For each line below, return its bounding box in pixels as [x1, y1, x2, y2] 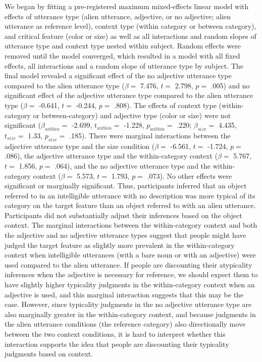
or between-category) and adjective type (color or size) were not [33, 110, 231, 120]
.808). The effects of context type [114, 99, 217, 110]
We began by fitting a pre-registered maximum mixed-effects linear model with [5, 1, 249, 11]
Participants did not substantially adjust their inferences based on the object [5, 210, 242, 220]
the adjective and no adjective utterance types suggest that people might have [5, 230, 246, 240]
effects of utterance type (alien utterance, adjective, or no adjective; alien [5, 11, 231, 21]
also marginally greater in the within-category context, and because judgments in [5, 308, 256, 319]
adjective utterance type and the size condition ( [5, 140, 155, 151]
